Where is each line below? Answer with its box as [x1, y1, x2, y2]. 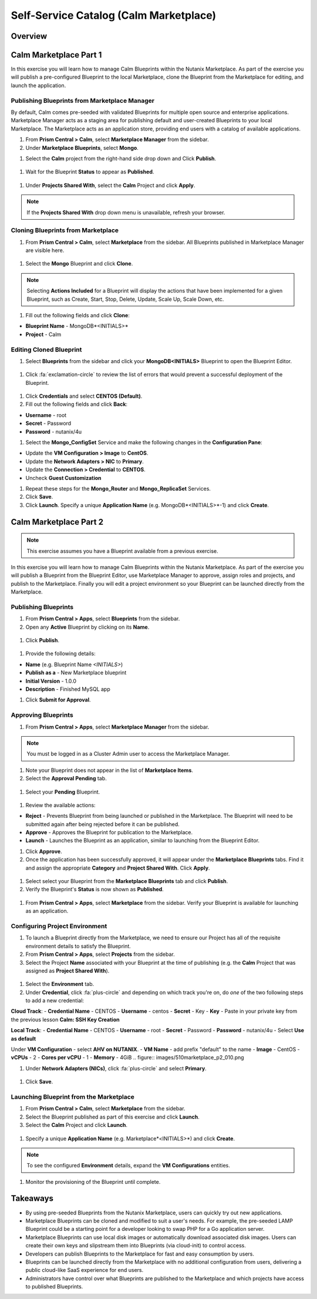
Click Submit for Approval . [25, 696, 91, 703]
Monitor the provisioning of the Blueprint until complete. [25, 1178, 161, 1185]
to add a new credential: [25, 997, 85, 1004]
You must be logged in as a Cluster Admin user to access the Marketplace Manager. [26, 750, 230, 757]
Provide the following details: [25, 650, 96, 657]
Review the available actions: [25, 801, 96, 808]
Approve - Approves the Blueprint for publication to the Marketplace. [25, 829, 193, 836]
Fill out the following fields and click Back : [25, 401, 128, 408]
